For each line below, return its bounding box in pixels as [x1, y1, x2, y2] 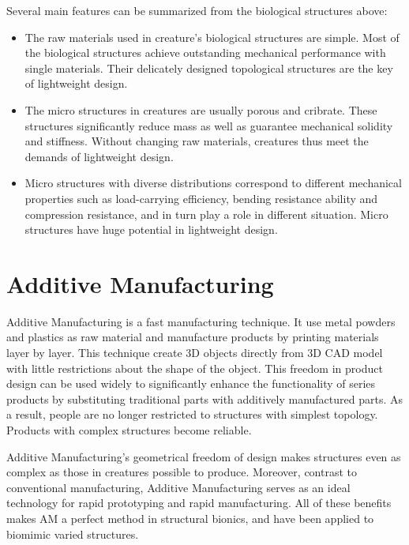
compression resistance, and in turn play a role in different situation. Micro [24, 205, 388, 222]
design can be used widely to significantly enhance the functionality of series [6, 375, 376, 392]
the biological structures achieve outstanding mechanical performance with [24, 44, 386, 61]
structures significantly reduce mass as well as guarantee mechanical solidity [24, 117, 393, 133]
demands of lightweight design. [24, 148, 174, 164]
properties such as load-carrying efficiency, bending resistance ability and [24, 190, 378, 206]
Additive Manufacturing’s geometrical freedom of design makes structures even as [6, 448, 401, 464]
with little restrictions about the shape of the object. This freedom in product [6, 359, 383, 376]
